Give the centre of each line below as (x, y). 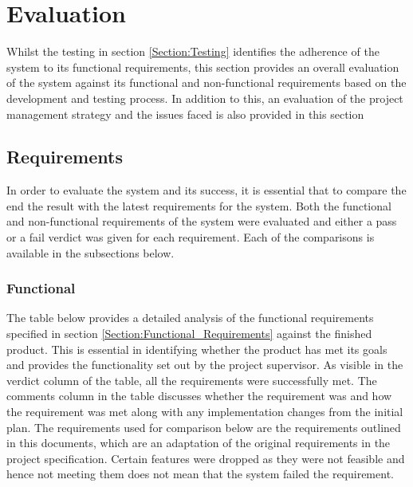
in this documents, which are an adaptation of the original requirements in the (199, 443)
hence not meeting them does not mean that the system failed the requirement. (200, 474)
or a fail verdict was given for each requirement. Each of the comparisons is (191, 237)
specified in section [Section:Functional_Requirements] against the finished (189, 334)
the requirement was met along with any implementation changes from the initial (205, 412)
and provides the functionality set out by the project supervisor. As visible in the (205, 365)
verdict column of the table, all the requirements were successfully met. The (192, 380)
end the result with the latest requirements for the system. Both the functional (199, 205)
